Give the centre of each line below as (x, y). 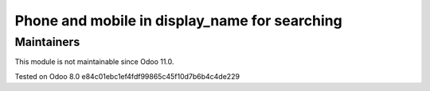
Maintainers (47, 42)
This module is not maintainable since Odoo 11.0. (94, 62)
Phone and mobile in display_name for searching (178, 21)
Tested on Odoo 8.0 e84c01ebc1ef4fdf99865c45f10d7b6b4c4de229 (127, 76)
